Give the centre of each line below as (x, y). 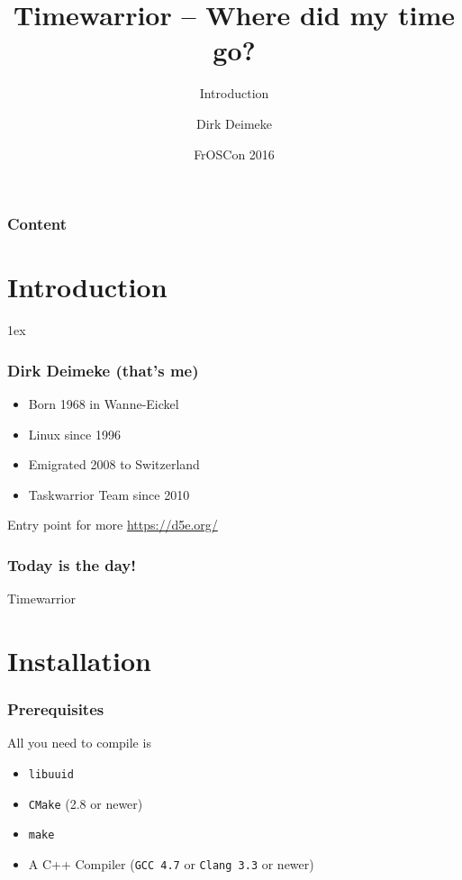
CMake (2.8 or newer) (86, 803)
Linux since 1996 (74, 434)
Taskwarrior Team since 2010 (109, 494)
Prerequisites (56, 709)
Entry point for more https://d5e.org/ (113, 525)
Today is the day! (72, 564)
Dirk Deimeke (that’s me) (103, 370)
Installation (79, 660)
